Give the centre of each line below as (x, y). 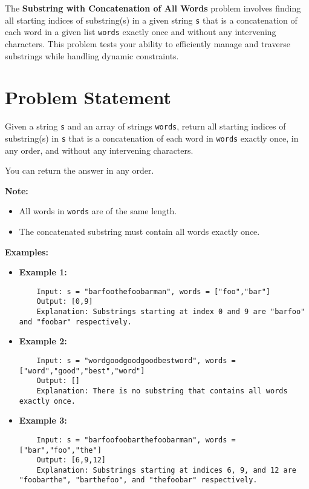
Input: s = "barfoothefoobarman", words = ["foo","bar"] (154, 291)
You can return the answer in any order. (80, 170)
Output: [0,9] (65, 302)
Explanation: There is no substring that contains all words (162, 391)
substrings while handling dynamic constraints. (92, 55)
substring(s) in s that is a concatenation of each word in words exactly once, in (152, 138)
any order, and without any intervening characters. (99, 150)
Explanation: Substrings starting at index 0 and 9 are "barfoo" (171, 312)
